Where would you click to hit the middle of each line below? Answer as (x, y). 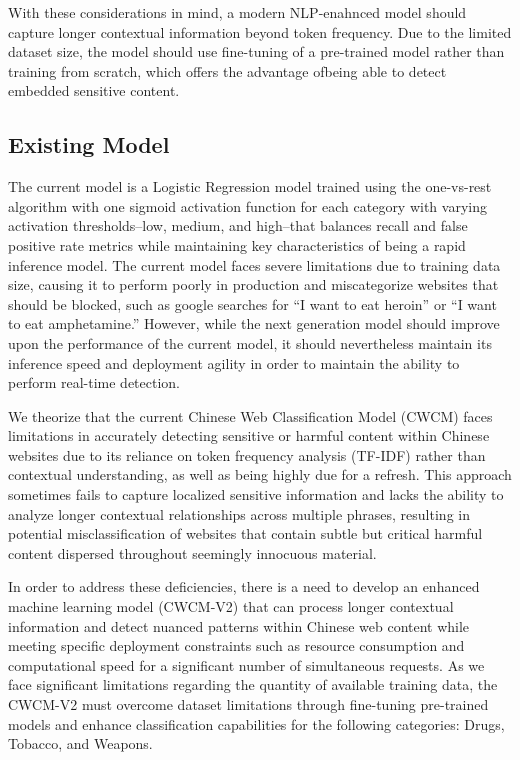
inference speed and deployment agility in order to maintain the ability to (234, 362)
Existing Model (89, 144)
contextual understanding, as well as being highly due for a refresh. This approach (260, 474)
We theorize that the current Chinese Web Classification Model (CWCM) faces (250, 415)
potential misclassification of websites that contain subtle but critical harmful (245, 533)
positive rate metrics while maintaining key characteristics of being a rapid (237, 244)
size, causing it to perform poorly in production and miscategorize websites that (253, 284)
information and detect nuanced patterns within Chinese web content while (239, 625)
